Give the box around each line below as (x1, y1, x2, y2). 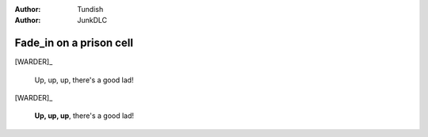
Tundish (77, 5, 104, 13)
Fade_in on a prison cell (14, 36, 134, 50)
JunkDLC (77, 16, 108, 25)
